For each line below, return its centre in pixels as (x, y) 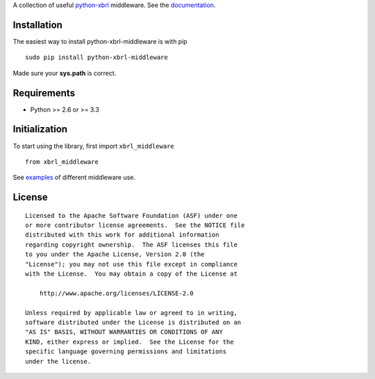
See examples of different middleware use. (74, 178)
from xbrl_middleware (62, 162)
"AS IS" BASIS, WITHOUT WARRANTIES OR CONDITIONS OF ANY (124, 332)
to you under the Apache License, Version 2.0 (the (115, 254)
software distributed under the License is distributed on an (133, 322)
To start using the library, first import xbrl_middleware (94, 146)
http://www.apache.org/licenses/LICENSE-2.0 (116, 293)
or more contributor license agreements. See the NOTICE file (135, 225)
